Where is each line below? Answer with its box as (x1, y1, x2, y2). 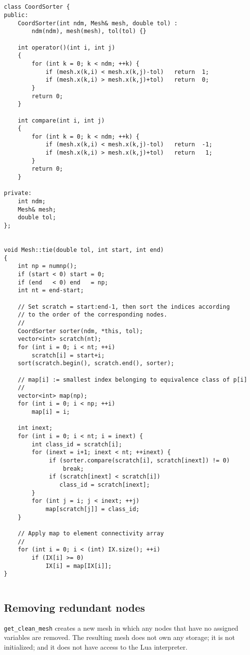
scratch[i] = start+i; (32, 352, 105, 359)
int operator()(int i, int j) (17, 44, 116, 51)
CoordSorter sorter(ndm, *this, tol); (17, 327, 143, 335)
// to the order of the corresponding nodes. (17, 311, 167, 319)
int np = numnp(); (17, 263, 77, 270)
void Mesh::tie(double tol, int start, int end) (4, 247, 164, 253)
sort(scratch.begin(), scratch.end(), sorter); (17, 360, 174, 367)
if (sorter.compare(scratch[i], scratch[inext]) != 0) (49, 457, 230, 464)
